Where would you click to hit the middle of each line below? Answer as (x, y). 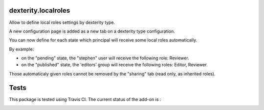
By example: (22, 49)
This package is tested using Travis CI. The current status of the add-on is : (85, 99)
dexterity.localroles (40, 10)
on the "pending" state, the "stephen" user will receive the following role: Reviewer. (105, 58)
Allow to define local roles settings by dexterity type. (62, 22)
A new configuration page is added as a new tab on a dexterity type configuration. (92, 31)
